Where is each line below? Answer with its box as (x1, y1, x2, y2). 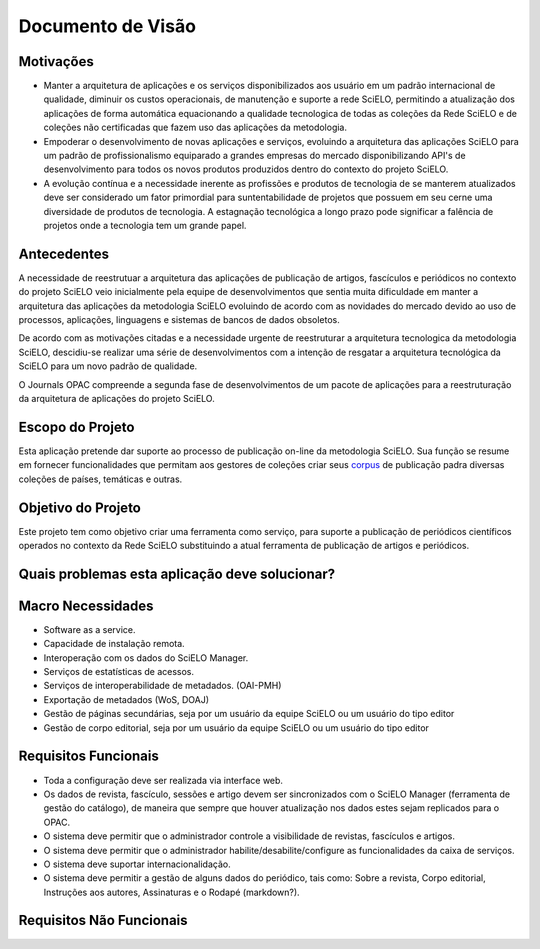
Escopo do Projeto (18, 418, 135, 435)
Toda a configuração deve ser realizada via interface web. (43, 774, 284, 786)
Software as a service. (43, 623, 136, 635)
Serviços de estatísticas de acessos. (43, 666, 195, 678)
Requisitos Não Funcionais (18, 912, 189, 929)
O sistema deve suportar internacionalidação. (43, 858, 231, 870)
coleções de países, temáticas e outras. (18, 473, 183, 485)
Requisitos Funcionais (18, 748, 160, 765)
